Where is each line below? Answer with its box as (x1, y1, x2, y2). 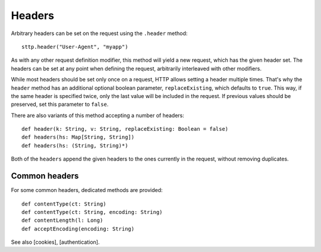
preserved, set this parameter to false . (11, 101, 109, 108)
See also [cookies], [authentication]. (11, 238, 100, 246)
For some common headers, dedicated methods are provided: (11, 187, 163, 194)
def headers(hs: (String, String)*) (21, 142, 128, 149)
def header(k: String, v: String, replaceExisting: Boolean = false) (21, 125, 229, 133)
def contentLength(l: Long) (21, 217, 103, 224)
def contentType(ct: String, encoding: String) (21, 209, 163, 215)
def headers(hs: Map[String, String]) (21, 134, 135, 141)
